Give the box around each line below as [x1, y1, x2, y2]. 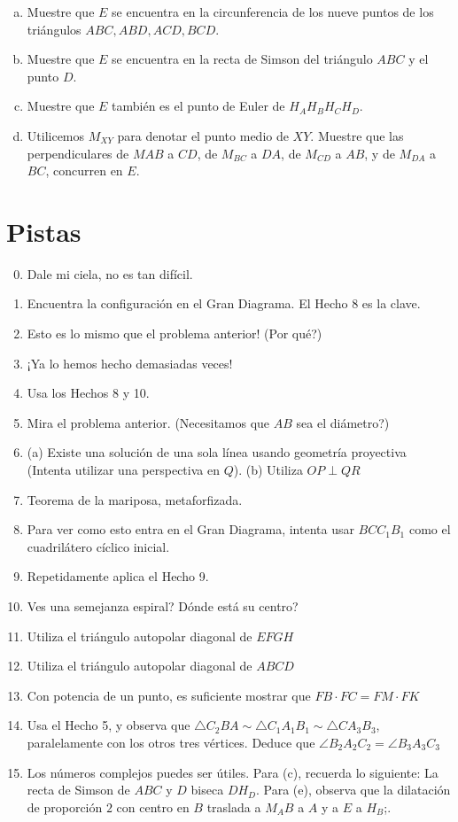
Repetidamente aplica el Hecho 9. [27, 567, 209, 585]
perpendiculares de [27, 143, 129, 162]
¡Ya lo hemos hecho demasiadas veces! [27, 353, 233, 372]
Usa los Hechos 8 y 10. [27, 384, 150, 402]
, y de [364, 143, 395, 162]
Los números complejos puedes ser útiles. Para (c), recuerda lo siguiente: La [27, 763, 439, 781]
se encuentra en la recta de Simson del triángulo [112, 50, 373, 68]
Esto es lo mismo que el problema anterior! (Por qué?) [27, 324, 322, 343]
